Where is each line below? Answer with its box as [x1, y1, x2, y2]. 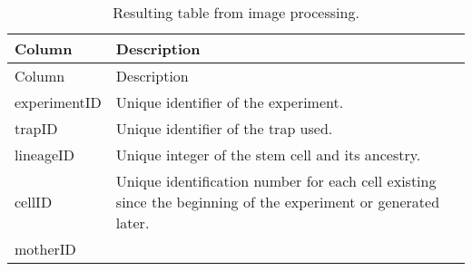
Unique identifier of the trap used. [115, 118, 333, 139]
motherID [15, 238, 76, 259]
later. [115, 212, 150, 233]
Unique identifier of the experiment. [115, 92, 344, 112]
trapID [15, 118, 58, 139]
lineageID [15, 144, 75, 165]
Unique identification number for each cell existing [115, 170, 437, 191]
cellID [15, 191, 53, 212]
